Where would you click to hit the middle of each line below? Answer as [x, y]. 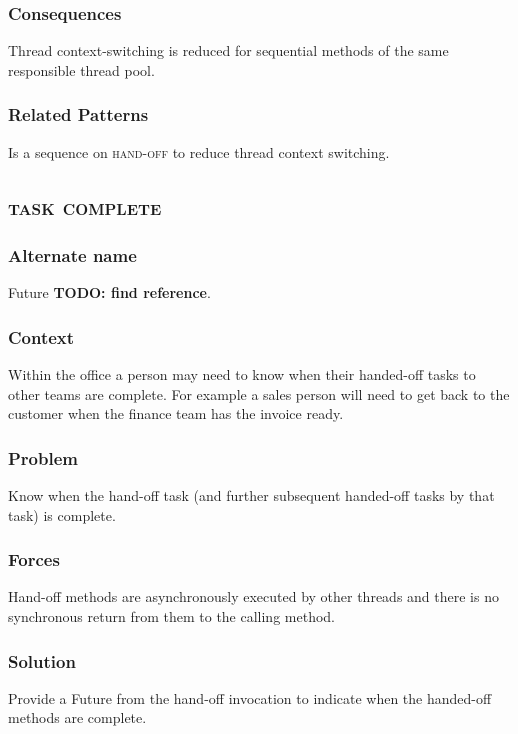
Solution [42, 660]
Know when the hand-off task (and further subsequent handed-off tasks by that [251, 495]
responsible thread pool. [81, 69]
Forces [34, 559]
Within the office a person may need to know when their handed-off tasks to [242, 374]
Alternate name [72, 254]
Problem [43, 457]
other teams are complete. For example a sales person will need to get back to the [259, 393]
